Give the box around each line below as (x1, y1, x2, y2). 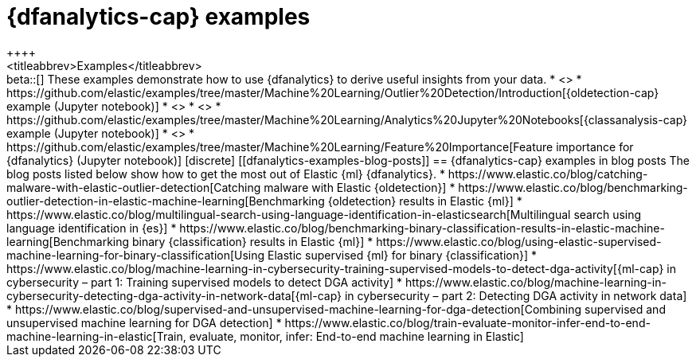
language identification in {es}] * (6, 221, 177, 235)
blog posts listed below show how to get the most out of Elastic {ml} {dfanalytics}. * (6, 166, 445, 181)
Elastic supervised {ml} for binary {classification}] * (268, 248, 537, 262)
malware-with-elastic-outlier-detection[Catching (6, 180, 261, 194)
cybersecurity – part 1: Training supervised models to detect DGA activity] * (6, 275, 403, 289)
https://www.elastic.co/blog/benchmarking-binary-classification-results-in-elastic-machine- (179, 221, 665, 235)
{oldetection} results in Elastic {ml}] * (327, 193, 522, 208)
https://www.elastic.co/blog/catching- (448, 166, 648, 181)
